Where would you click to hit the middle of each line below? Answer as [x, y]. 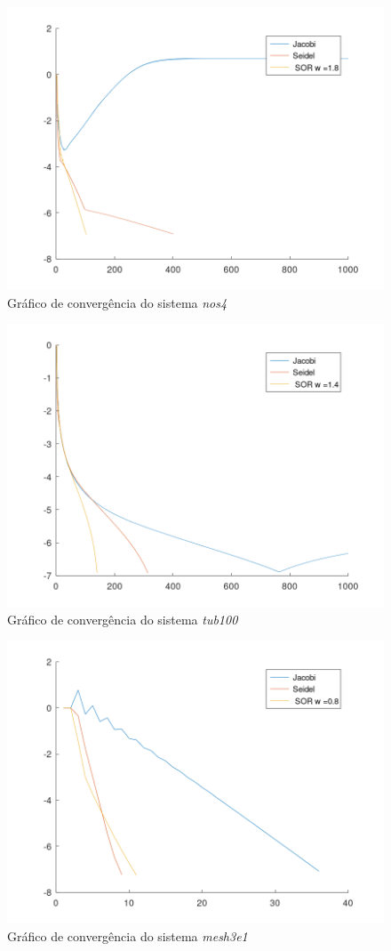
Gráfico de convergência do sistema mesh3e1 [128, 935]
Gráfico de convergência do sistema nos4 [117, 302]
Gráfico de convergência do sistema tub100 [123, 619]
